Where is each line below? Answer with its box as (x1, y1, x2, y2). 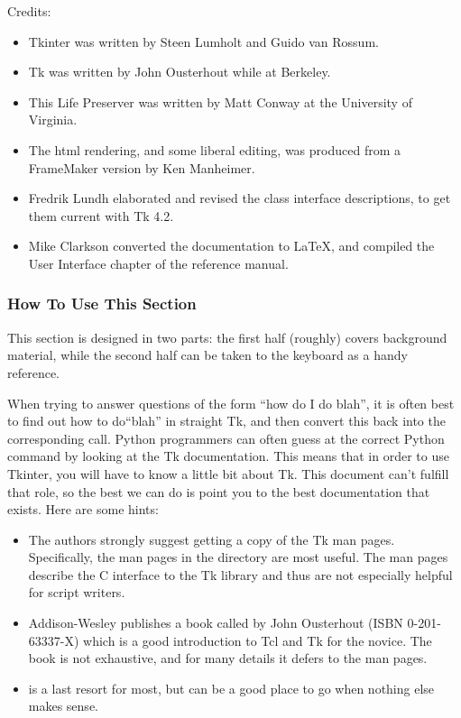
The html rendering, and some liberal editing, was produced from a (28, 140, 401, 159)
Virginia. (28, 110, 78, 129)
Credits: (7, 2, 51, 20)
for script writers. (28, 583, 125, 602)
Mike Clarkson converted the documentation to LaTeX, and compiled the (28, 236, 435, 255)
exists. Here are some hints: (7, 500, 159, 519)
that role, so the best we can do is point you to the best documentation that (7, 482, 430, 501)
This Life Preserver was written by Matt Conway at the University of (28, 92, 412, 111)
